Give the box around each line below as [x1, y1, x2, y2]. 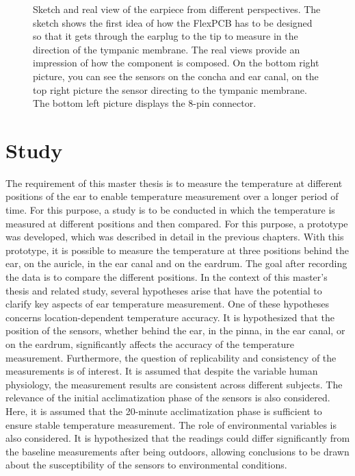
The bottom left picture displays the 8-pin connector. [33, 96, 257, 110]
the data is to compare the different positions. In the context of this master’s [5, 270, 328, 284]
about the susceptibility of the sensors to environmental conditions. [5, 458, 287, 472]
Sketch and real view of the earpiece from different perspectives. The [33, 2, 321, 16]
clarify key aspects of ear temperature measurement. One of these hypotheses [5, 297, 330, 311]
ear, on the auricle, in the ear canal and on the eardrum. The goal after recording [5, 256, 347, 271]
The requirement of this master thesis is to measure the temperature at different [5, 175, 343, 190]
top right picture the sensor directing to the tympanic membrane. [33, 82, 307, 97]
